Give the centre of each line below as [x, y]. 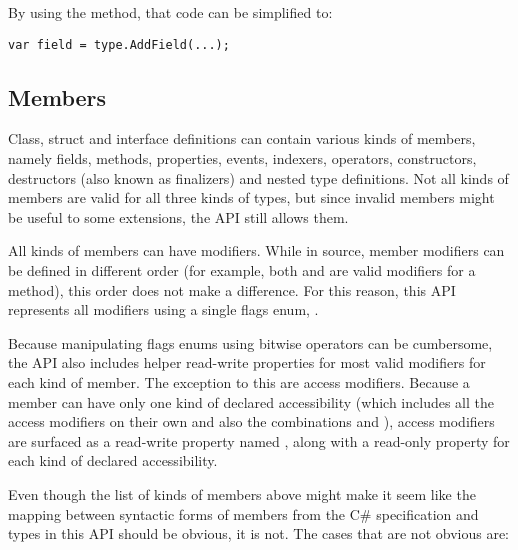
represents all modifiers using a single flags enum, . [163, 309]
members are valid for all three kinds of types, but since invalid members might [251, 197]
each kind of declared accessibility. [113, 460]
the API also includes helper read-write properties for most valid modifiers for [247, 362]
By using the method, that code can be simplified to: [170, 12]
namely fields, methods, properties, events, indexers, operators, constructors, [242, 158]
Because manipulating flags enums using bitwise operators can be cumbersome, [250, 342]
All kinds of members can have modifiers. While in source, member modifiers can [256, 250]
